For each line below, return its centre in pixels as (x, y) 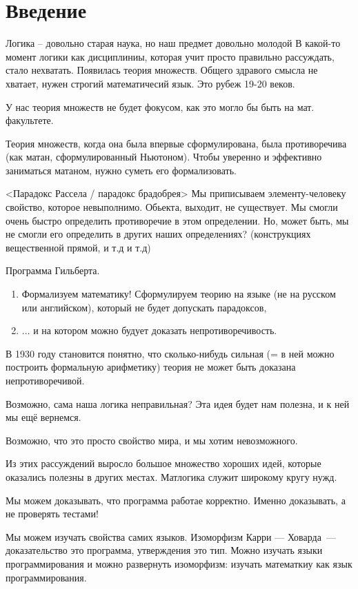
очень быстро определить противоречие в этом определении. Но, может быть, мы (177, 220)
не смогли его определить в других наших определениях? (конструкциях (158, 234)
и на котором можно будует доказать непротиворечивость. (155, 330)
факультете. (30, 120)
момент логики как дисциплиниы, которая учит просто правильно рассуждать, (170, 56)
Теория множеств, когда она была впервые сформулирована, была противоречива (176, 143)
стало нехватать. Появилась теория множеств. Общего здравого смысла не (162, 70)
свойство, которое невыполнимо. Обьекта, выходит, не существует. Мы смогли (172, 207)
